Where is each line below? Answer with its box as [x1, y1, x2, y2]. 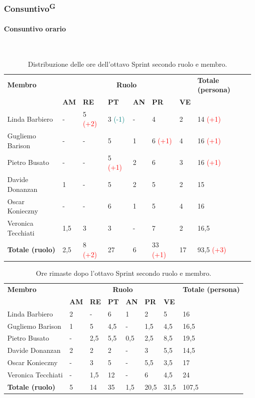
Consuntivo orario [4, 23, 66, 33]
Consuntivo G [4, 1, 55, 15]
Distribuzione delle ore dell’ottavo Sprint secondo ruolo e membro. [28, 58, 227, 69]
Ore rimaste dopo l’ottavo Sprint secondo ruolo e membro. [36, 268, 211, 278]
